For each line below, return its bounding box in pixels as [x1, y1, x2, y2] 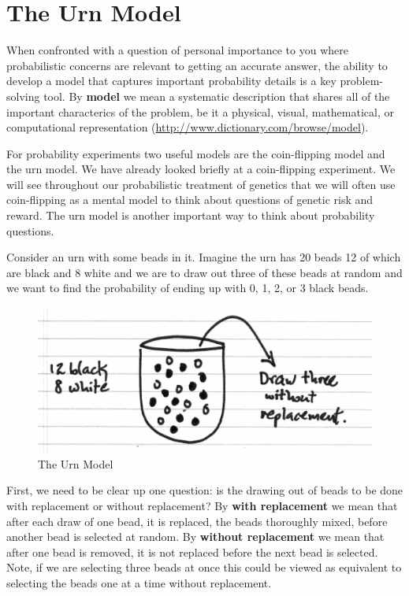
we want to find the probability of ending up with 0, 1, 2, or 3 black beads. [6, 279, 369, 296]
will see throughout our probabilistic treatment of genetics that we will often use [6, 176, 396, 192]
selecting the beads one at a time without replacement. [6, 575, 272, 591]
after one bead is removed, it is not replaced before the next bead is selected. [6, 543, 378, 560]
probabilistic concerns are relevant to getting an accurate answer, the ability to [6, 57, 388, 73]
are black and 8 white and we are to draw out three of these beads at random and [6, 264, 403, 280]
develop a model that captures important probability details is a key [6, 72, 336, 89]
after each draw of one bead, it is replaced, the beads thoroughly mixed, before [6, 513, 388, 529]
